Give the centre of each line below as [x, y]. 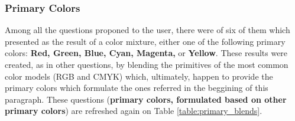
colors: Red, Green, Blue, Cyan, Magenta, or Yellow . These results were [146, 53]
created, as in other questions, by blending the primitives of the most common [147, 64]
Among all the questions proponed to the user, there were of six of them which [147, 30]
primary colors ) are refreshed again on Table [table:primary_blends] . [134, 111]
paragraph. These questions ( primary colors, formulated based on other [146, 99]
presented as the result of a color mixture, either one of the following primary [145, 41]
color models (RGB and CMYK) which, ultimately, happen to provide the [139, 76]
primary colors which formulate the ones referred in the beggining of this [137, 88]
